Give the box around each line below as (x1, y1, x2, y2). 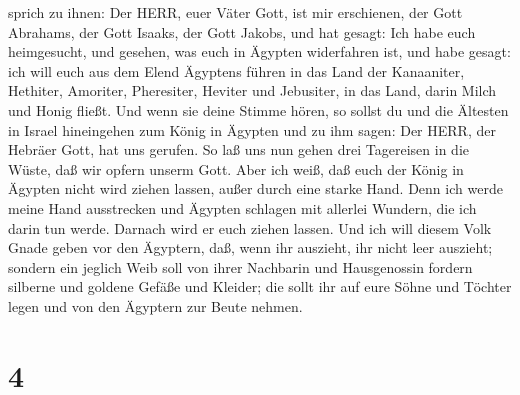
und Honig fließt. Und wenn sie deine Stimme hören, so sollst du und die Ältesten (8, 99, 509, 120)
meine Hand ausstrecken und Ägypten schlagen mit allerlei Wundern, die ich (8, 197, 477, 218)
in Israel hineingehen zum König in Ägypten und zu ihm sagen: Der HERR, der (8, 119, 496, 140)
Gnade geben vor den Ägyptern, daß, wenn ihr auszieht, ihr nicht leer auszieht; (8, 237, 493, 258)
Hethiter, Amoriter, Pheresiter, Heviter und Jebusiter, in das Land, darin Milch (8, 80, 497, 101)
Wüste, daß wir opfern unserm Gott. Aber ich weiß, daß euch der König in (8, 158, 464, 179)
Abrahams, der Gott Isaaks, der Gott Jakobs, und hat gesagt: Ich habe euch (8, 21, 476, 42)
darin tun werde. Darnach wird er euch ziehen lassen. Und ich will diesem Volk (8, 217, 492, 238)
